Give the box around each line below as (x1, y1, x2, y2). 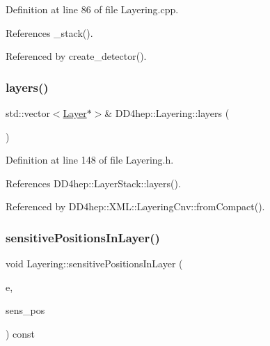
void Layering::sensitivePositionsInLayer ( (6, 256, 183, 271)
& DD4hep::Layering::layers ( (104, 106, 230, 120)
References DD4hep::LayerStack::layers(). (6, 175, 181, 190)
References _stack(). (6, 25, 93, 40)
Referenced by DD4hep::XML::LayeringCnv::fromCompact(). (6, 199, 265, 214)
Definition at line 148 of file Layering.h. (6, 152, 174, 167)
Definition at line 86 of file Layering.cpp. (6, 2, 179, 16)
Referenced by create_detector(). (6, 49, 147, 63)
